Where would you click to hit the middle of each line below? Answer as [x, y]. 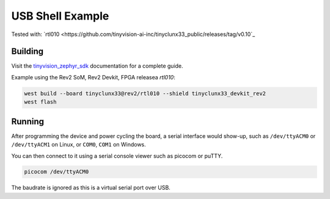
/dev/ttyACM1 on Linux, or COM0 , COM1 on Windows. [79, 145]
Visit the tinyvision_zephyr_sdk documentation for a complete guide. [97, 66]
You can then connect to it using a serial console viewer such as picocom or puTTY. [117, 156]
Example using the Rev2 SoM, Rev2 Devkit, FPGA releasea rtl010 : [93, 77]
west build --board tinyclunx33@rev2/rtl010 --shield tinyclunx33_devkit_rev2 [145, 93]
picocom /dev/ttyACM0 [57, 172]
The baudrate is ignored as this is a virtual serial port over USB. [91, 188]
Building [28, 52]
